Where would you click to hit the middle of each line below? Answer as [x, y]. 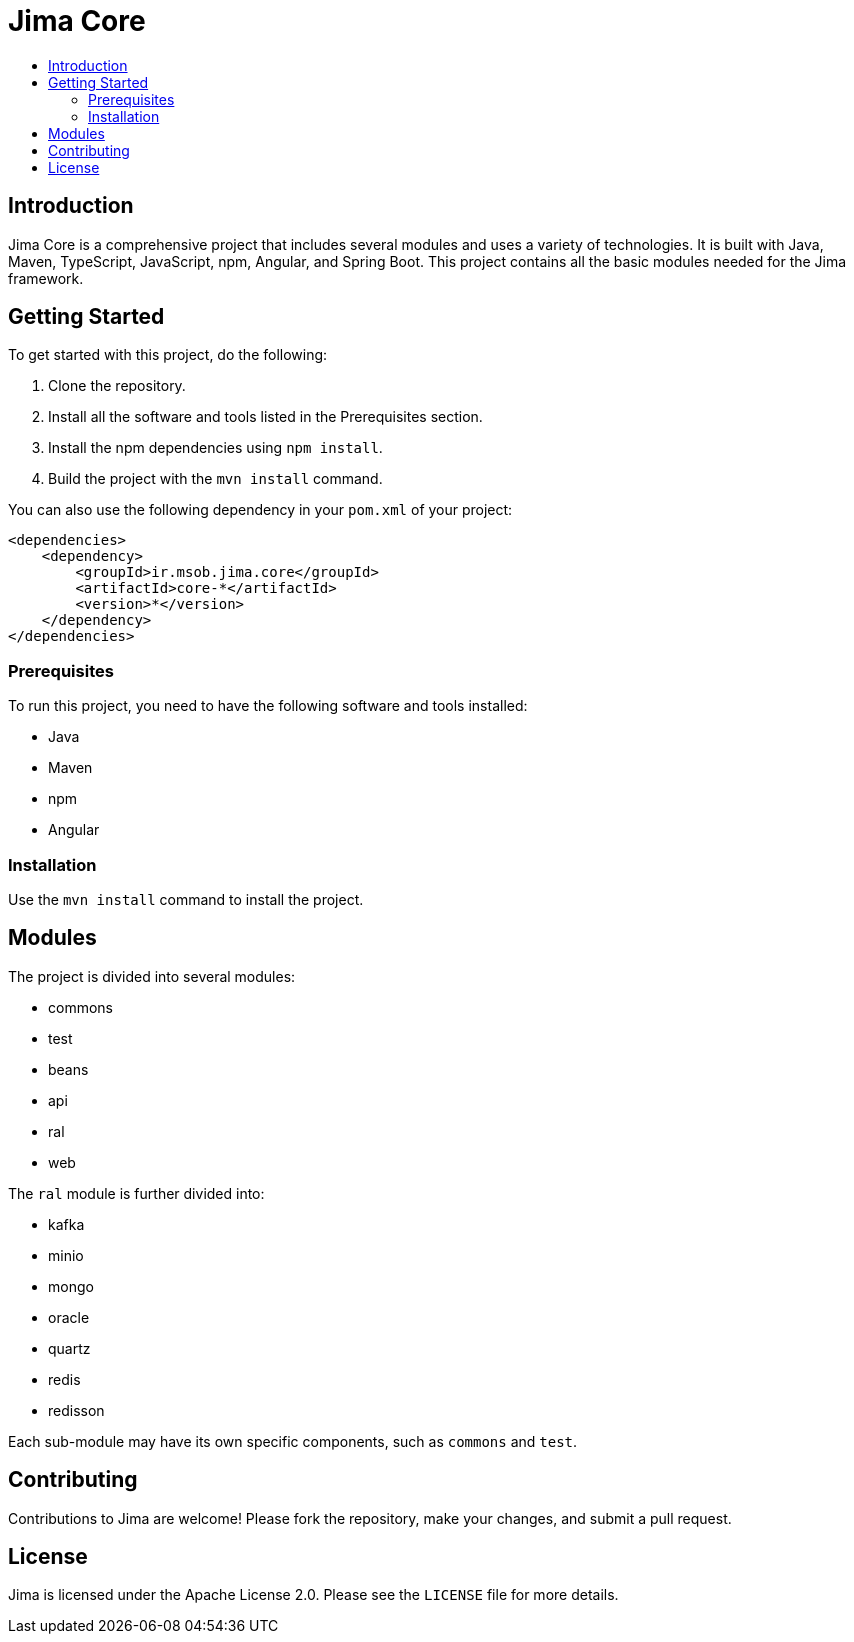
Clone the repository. [117, 386]
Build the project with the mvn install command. [215, 479]
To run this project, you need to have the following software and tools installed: [268, 706]
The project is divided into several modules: [152, 976]
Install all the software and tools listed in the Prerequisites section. [265, 417]
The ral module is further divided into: [136, 1193]
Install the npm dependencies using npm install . [215, 448]
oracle [69, 1317]
